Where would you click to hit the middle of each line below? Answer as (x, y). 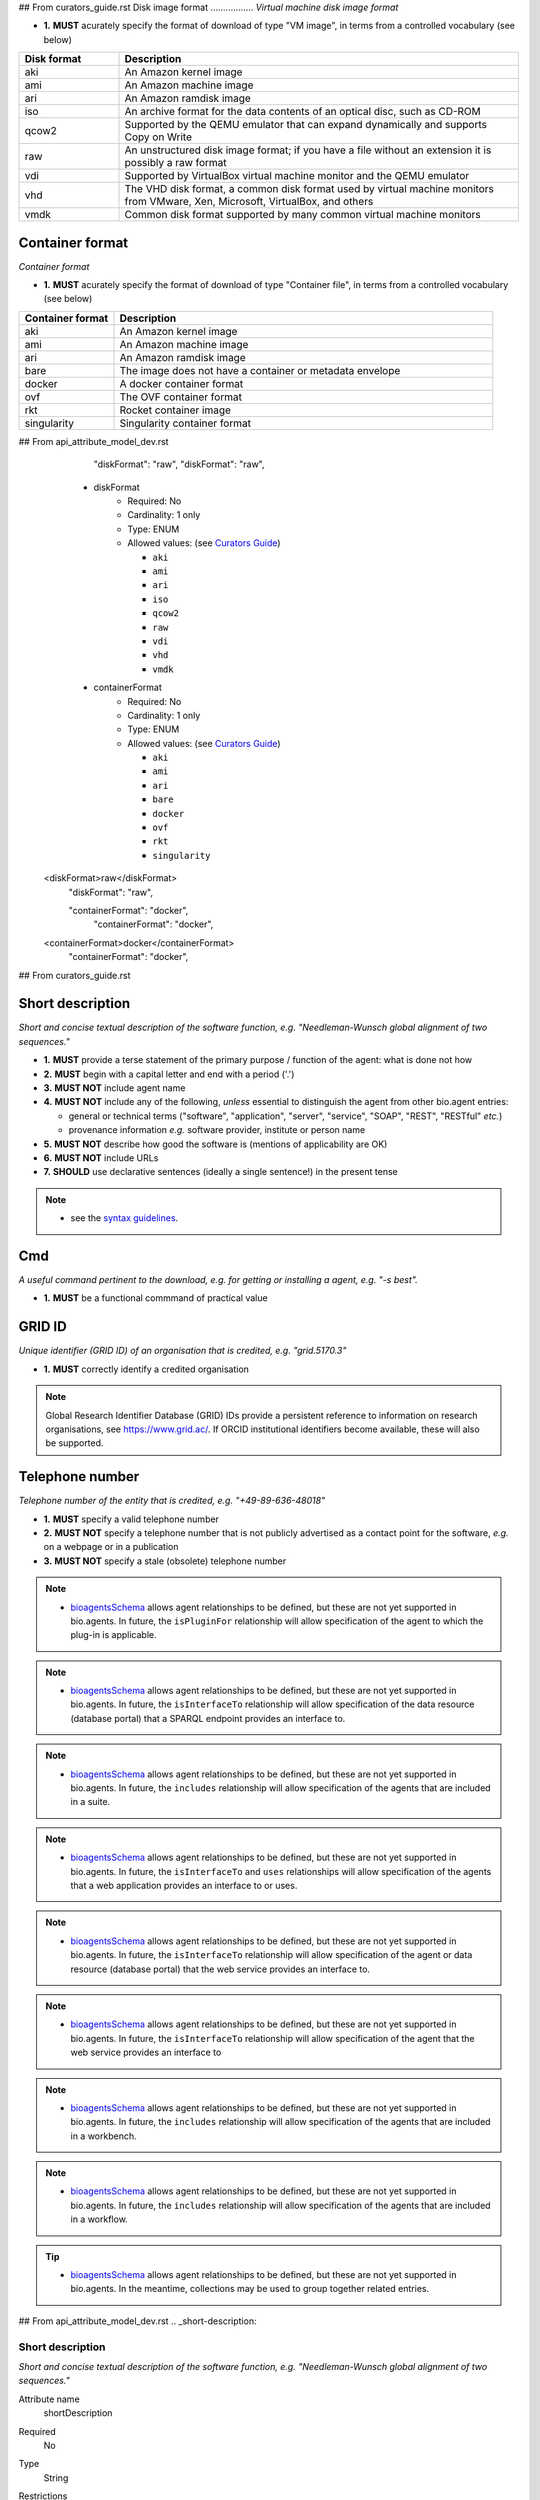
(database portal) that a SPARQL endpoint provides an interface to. (208, 1718)
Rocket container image (175, 410)
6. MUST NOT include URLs (101, 1157)
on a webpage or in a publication (111, 1547)
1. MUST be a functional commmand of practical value (156, 1298)
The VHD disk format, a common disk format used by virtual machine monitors (309, 189)
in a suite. (90, 1802)
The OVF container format (180, 397)
